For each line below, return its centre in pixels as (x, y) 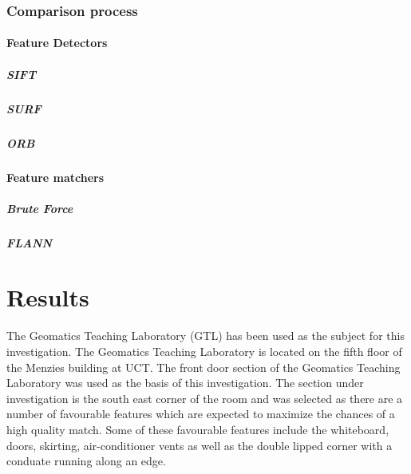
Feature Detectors (57, 43)
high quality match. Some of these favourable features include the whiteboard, (198, 429)
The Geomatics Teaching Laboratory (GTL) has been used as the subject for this (205, 336)
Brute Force (40, 208)
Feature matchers (55, 177)
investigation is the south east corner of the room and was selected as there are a (205, 398)
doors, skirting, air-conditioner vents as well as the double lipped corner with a (200, 445)
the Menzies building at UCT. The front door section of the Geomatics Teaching (204, 367)
